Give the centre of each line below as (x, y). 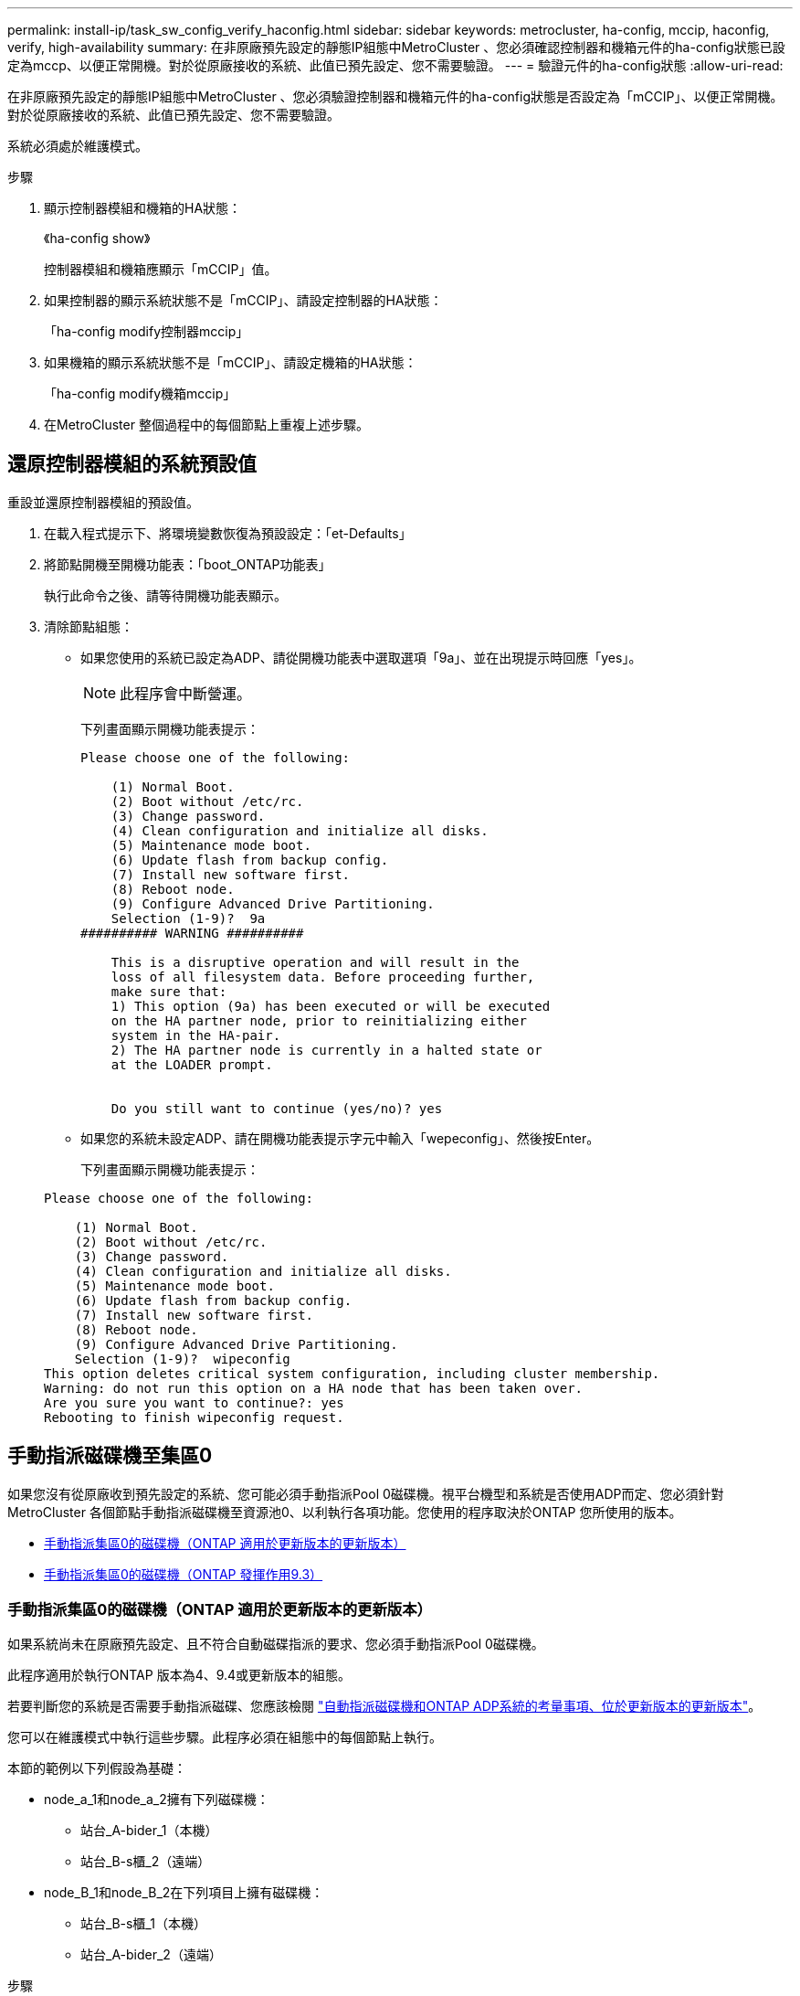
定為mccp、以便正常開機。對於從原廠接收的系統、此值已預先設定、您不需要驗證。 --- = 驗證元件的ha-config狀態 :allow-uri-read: (395, 65)
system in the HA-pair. (196, 1035)
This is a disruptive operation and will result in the (315, 962)
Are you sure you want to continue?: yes (194, 1402)
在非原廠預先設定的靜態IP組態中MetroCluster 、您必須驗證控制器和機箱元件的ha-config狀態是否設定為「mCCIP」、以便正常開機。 (395, 96)
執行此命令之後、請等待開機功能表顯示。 (165, 595)
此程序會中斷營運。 (186, 693)
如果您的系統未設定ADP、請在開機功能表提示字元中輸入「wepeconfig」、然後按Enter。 (340, 1138)
